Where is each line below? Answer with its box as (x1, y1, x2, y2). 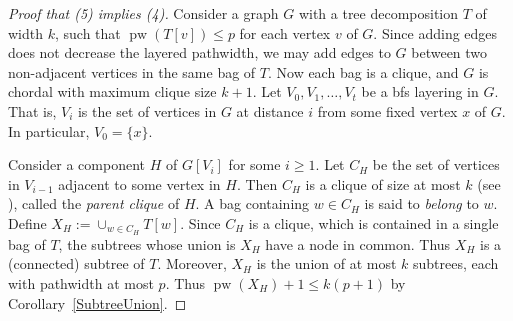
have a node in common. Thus (265, 233, 451, 254)
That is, (8, 100, 57, 121)
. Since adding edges (373, 22, 498, 43)
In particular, (8, 120, 90, 141)
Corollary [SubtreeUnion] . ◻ (8, 292, 187, 313)
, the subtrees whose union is (58, 233, 236, 254)
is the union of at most (256, 253, 397, 274)
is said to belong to (364, 193, 479, 214)
